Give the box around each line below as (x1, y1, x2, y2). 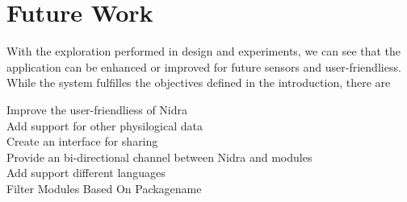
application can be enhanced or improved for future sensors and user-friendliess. (6, 58, 401, 75)
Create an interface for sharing (6, 133, 158, 150)
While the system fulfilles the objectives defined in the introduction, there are (6, 74, 391, 91)
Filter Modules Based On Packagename (6, 179, 202, 196)
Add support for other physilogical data (6, 117, 203, 134)
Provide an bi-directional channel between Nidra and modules (6, 148, 313, 165)
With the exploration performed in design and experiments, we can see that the (6, 43, 401, 60)
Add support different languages (6, 164, 166, 181)
